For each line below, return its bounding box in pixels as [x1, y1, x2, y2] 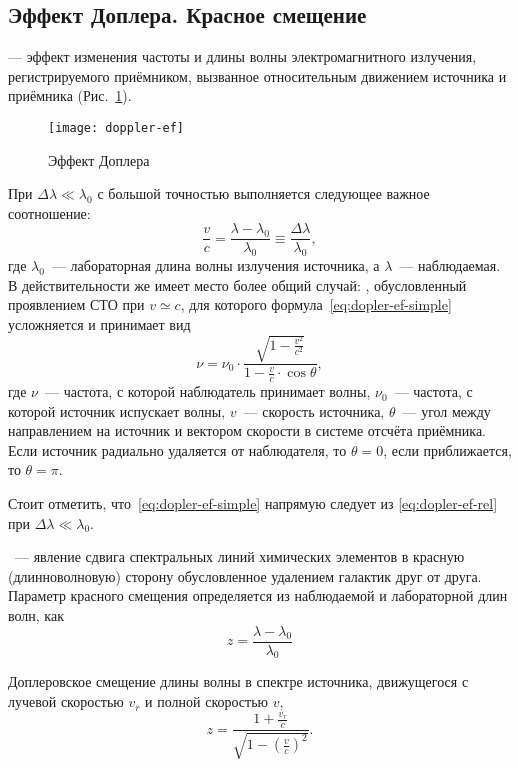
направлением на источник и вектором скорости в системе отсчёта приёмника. [8, 420, 487, 441]
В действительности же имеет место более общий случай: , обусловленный [8, 274, 467, 295]
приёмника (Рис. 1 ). [8, 85, 132, 106]
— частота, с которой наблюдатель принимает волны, [44, 381, 371, 402]
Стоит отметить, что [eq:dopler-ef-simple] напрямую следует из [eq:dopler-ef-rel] [8, 493, 498, 514]
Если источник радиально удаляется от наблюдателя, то [8, 439, 347, 460]
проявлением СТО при [8, 294, 145, 315]
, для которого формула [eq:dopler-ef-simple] [180, 294, 452, 315]
